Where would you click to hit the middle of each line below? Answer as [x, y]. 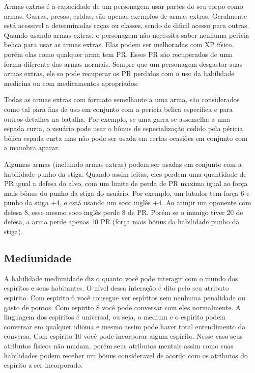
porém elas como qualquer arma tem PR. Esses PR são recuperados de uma [118, 54]
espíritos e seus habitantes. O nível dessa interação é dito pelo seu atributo [116, 288]
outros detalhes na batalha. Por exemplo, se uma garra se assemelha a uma [117, 119]
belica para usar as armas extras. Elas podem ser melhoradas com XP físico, [119, 44]
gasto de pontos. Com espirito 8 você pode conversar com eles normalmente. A [122, 307]
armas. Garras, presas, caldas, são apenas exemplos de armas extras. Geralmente [126, 15]
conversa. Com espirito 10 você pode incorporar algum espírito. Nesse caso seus [124, 336]
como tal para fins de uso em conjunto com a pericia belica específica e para [118, 109]
